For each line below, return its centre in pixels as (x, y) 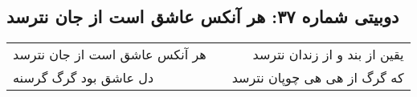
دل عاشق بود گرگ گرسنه (84, 78)
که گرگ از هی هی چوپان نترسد (318, 78)
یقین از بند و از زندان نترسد (328, 55)
